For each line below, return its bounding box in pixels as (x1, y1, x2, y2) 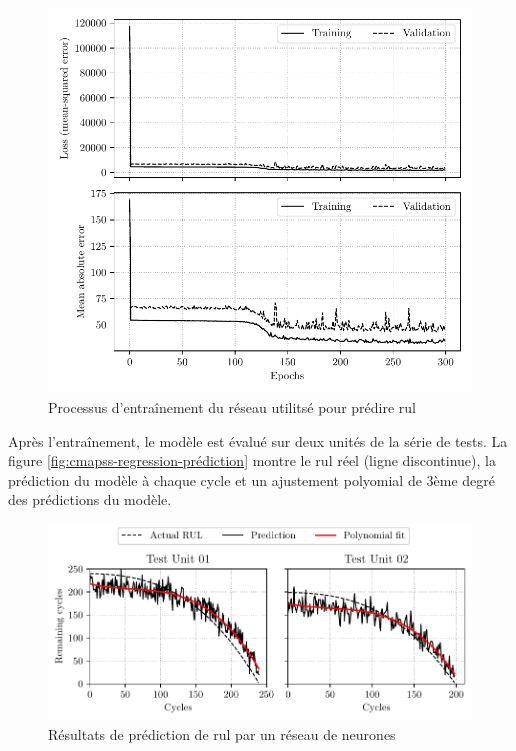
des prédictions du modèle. (8, 489, 172, 510)
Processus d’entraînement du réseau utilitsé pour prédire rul (48, 397, 416, 418)
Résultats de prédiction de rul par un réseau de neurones (48, 724, 396, 745)
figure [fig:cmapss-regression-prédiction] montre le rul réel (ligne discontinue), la (8, 450, 496, 471)
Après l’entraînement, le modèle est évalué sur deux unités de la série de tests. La (8, 430, 508, 451)
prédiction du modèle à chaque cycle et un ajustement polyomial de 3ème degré (8, 469, 496, 490)
